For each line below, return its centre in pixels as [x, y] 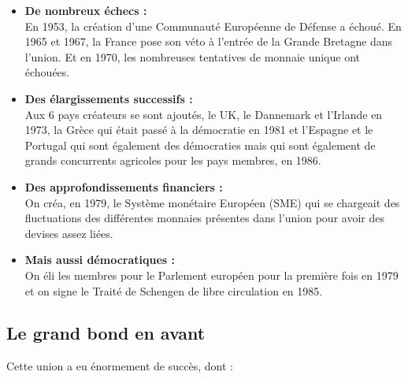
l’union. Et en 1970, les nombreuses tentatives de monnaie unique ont [193, 56]
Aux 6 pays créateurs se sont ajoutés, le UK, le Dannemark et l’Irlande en [204, 114]
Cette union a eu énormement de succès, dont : [120, 366]
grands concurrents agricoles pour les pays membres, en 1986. [173, 160]
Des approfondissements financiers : [124, 186]
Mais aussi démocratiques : [100, 260]
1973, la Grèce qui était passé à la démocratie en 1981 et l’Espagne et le [199, 130]
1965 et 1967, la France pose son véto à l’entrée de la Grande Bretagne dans [209, 41]
